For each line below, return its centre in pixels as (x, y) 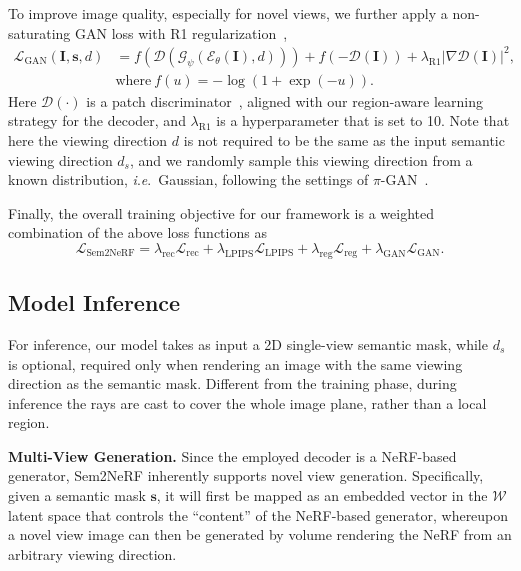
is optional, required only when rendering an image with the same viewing (235, 363)
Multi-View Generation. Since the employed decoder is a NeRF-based (232, 455)
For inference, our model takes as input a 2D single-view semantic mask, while (248, 343)
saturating (39, 32)
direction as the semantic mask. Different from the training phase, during (232, 383)
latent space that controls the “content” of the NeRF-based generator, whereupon (258, 514)
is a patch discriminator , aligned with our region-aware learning (285, 100)
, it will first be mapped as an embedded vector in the (322, 495)
